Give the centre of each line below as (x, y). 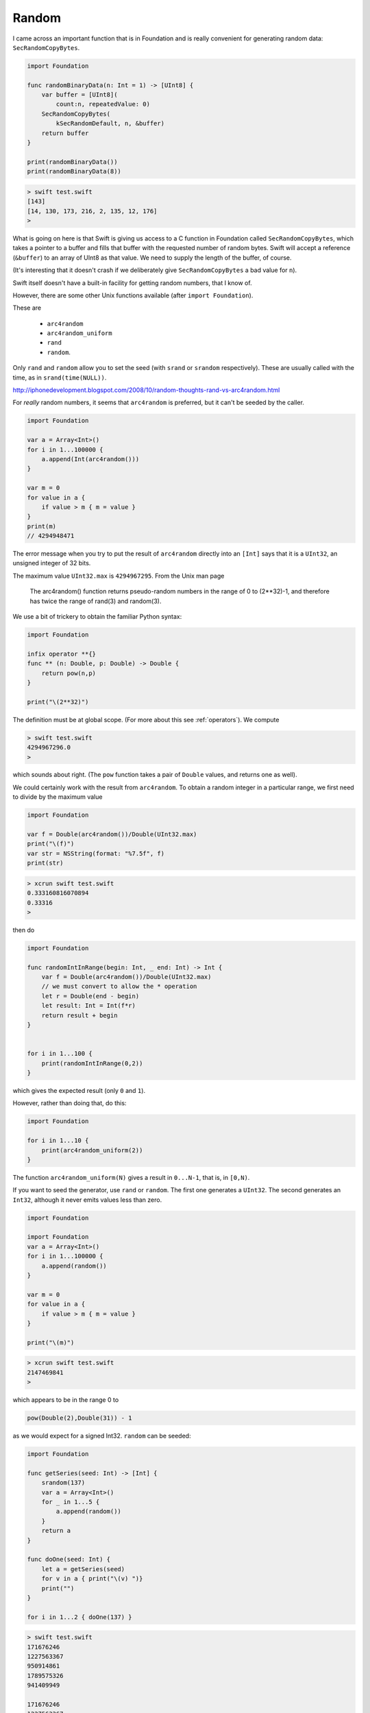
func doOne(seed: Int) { (69, 1560)
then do (24, 930)
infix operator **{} (61, 654)
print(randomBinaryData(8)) (74, 172)
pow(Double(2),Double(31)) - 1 (80, 1418)
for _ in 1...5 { (71, 1502)
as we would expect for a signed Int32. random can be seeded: (102, 1436)
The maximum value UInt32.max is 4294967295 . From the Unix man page (119, 576)
